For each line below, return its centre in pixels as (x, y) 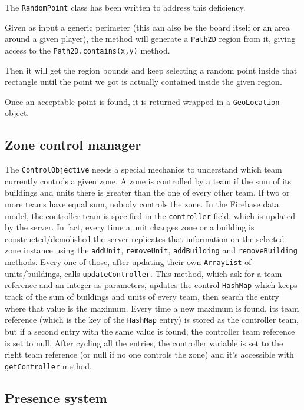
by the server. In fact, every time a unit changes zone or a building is (130, 227)
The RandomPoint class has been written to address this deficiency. (125, 7)
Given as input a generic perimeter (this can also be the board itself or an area (147, 27)
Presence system (56, 397)
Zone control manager (73, 145)
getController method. (48, 366)
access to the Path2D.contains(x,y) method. (87, 50)
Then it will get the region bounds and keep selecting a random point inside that (151, 70)
